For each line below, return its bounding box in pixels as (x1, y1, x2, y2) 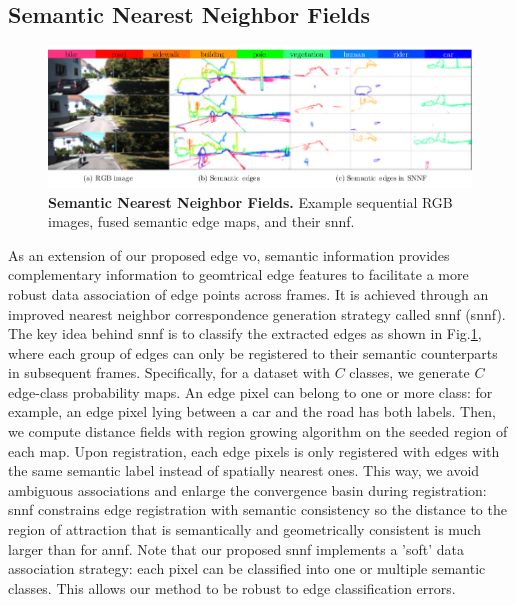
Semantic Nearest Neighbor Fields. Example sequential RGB (48, 191, 453, 212)
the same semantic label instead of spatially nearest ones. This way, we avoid (8, 460, 480, 481)
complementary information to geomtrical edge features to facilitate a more (8, 264, 469, 285)
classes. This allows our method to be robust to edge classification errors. (8, 577, 456, 598)
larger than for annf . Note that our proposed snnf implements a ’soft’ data (8, 538, 464, 559)
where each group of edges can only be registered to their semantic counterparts (8, 342, 498, 363)
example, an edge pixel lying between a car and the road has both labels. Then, (8, 401, 496, 422)
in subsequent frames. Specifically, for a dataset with (8, 362, 331, 383)
